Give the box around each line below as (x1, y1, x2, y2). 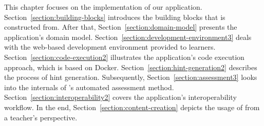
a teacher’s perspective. (4, 112, 78, 122)
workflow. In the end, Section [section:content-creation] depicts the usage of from (4, 101, 260, 112)
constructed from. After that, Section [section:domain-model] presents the (4, 22, 237, 32)
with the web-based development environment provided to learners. (4, 41, 216, 52)
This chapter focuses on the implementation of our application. (4, 2, 202, 12)
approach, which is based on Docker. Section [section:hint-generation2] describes (4, 61, 257, 72)
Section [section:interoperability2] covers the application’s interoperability (4, 92, 237, 102)
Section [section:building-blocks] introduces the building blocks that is (4, 11, 225, 22)
